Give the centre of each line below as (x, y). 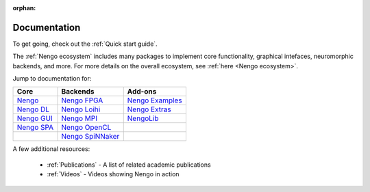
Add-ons (142, 92)
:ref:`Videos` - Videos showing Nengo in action (113, 174)
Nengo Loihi (81, 109)
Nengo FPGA (82, 100)
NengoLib (143, 118)
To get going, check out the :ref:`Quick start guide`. (85, 44)
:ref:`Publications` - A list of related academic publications (129, 165)
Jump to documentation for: (52, 79)
